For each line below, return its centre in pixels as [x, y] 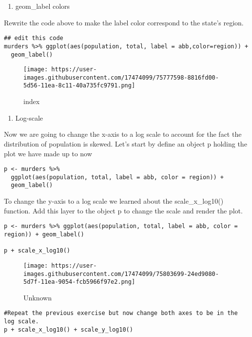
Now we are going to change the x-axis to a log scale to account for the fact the [123, 134]
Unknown [38, 297]
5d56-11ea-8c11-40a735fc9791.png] [79, 86]
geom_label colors [43, 6]
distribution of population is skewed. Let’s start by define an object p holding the [126, 143]
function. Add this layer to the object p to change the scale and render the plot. [123, 210]
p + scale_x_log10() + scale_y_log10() [68, 329]
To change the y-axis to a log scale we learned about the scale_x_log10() [114, 201]
